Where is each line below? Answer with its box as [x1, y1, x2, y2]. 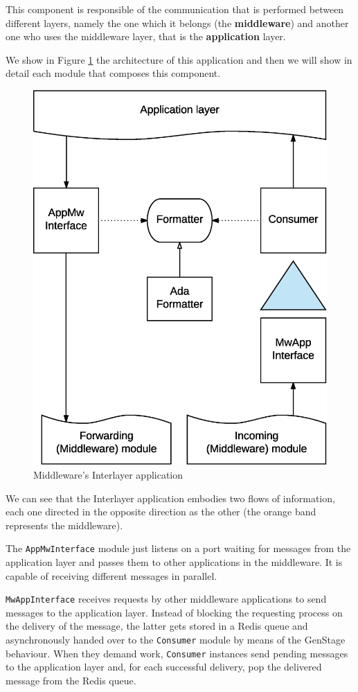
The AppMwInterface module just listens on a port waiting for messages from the [6, 541, 351, 556]
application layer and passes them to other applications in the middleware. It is [6, 554, 343, 569]
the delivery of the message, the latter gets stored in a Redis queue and [6, 619, 308, 633]
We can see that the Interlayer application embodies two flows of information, [6, 490, 335, 505]
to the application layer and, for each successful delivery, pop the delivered [6, 659, 322, 674]
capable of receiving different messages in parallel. [6, 568, 217, 583]
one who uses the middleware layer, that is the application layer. [6, 29, 286, 44]
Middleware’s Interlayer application [33, 467, 184, 481]
